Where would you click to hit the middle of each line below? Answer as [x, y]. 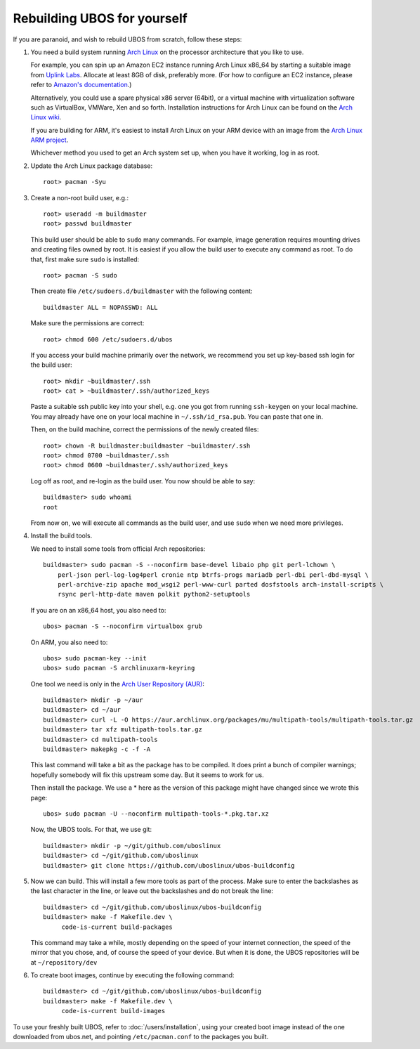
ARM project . [50, 140]
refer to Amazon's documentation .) [81, 85]
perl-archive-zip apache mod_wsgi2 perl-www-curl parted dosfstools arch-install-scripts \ [221, 584]
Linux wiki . [46, 117]
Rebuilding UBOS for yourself [100, 18]
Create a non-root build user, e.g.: [80, 197]
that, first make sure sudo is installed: [85, 259]
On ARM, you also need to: [69, 642]
